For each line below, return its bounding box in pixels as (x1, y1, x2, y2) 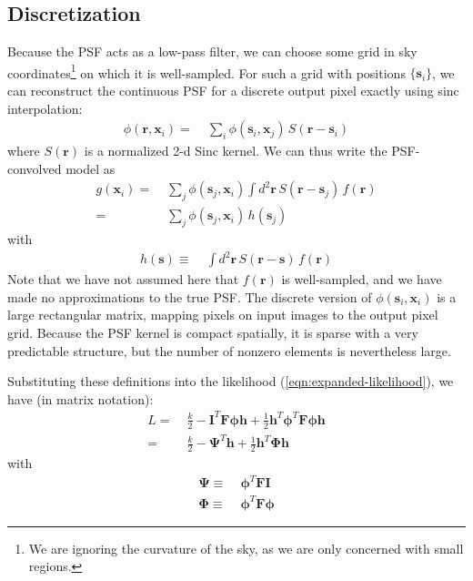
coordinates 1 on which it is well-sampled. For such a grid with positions (7, 60, 406, 82)
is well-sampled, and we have (281, 270, 442, 289)
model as (65, 158, 116, 178)
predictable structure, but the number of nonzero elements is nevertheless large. (7, 341, 451, 360)
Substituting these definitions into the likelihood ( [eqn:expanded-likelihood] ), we (7, 372, 454, 391)
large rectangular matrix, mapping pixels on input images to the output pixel (7, 305, 438, 324)
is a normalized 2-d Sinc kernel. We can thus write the (84, 141, 387, 160)
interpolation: (7, 98, 83, 117)
